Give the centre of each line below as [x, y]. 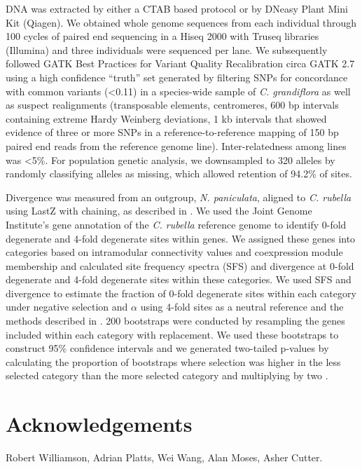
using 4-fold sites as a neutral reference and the [242, 307]
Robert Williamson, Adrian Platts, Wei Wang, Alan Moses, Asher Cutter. [164, 457]
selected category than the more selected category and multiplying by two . [167, 375]
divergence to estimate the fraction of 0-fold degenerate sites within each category [181, 293]
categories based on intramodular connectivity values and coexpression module [174, 252]
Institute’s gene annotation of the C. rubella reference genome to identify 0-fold [176, 224]
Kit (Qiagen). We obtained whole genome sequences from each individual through [181, 22]
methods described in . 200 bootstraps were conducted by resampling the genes [175, 321]
